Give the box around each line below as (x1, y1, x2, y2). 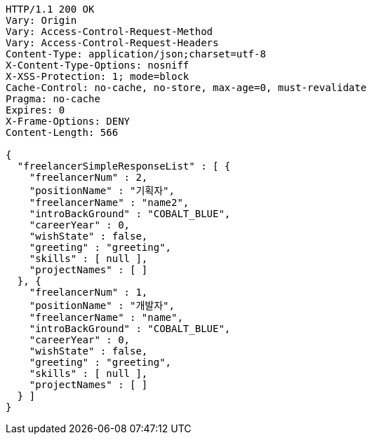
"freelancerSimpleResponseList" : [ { (17, 160, 231, 172)
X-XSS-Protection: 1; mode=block (6, 71, 190, 82)
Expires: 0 (6, 104, 65, 116)
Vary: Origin (6, 15, 77, 26)
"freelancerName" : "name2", (29, 197, 190, 208)
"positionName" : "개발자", (29, 300, 175, 311)
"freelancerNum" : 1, (29, 287, 148, 298)
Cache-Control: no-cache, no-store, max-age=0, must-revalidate (6, 82, 367, 93)
